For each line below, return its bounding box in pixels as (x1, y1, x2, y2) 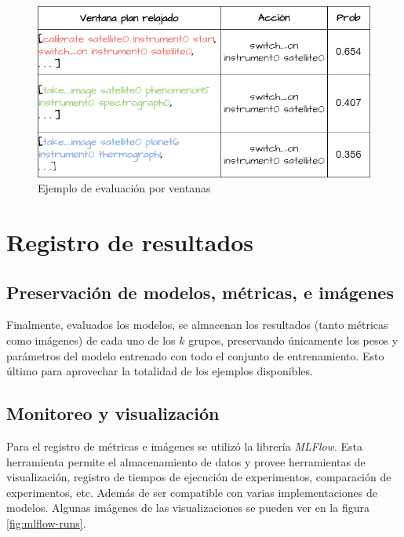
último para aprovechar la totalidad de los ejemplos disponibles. (6, 363, 313, 379)
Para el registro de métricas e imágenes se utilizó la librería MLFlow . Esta (6, 438, 362, 455)
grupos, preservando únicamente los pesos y (188, 332, 399, 349)
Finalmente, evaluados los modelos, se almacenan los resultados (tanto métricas (6, 316, 388, 333)
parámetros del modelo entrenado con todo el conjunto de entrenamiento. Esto (6, 347, 384, 363)
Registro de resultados (6, 226, 254, 258)
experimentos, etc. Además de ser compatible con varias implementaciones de (6, 484, 377, 500)
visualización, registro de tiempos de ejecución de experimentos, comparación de (6, 469, 391, 485)
